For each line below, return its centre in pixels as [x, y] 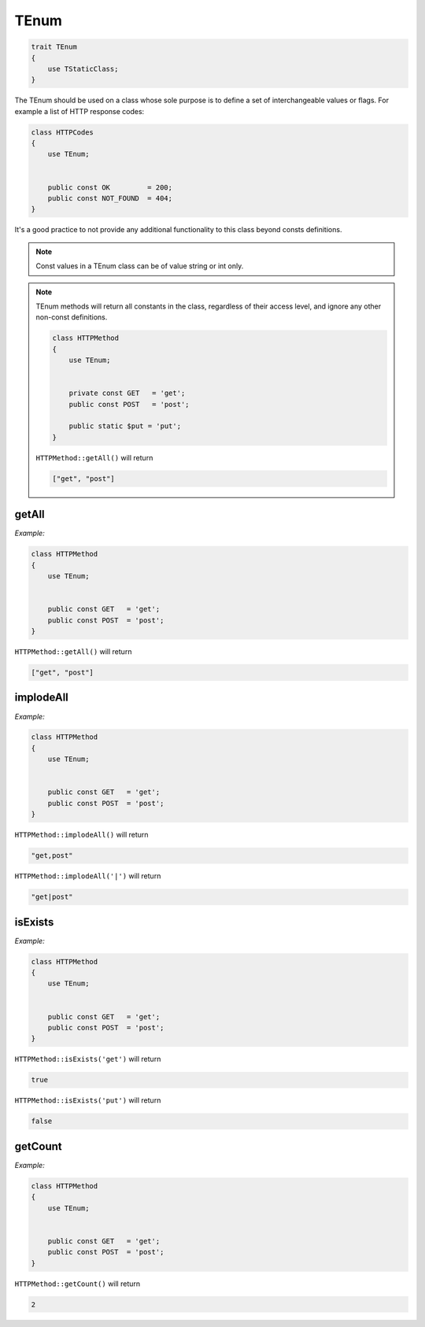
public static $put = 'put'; [125, 426]
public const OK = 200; [110, 187]
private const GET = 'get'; [127, 393]
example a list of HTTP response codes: [79, 111]
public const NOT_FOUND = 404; [110, 198]
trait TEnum [54, 47]
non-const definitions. [72, 317]
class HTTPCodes [63, 132]
